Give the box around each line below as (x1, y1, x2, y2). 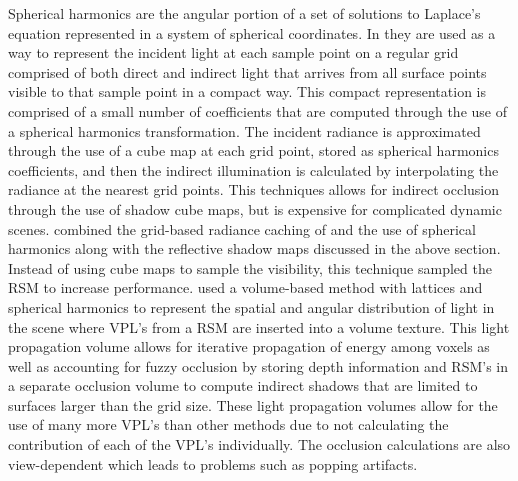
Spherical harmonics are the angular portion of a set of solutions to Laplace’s (8, 3, 481, 23)
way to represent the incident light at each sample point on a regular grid (8, 42, 459, 63)
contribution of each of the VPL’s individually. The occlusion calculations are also (8, 434, 511, 455)
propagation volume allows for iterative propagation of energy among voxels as (8, 336, 490, 357)
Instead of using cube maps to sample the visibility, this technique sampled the (8, 257, 492, 278)
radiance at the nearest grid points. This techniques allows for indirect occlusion (8, 179, 500, 200)
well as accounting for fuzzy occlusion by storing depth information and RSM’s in (8, 355, 508, 376)
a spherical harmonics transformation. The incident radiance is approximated (8, 120, 481, 141)
